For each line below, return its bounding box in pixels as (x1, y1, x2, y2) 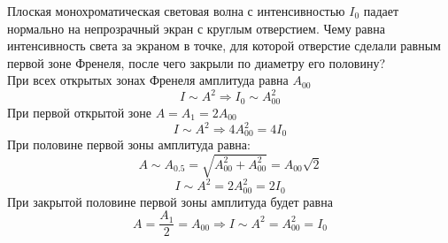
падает (363, 2, 399, 19)
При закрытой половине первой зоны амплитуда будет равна (7, 192, 333, 210)
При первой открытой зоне (7, 103, 152, 121)
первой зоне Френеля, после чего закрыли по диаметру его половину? (7, 53, 386, 72)
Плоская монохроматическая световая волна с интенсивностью (7, 2, 345, 19)
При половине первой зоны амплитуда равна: (7, 135, 251, 154)
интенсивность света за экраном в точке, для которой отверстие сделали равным (7, 36, 441, 55)
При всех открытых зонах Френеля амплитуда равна (7, 71, 289, 89)
